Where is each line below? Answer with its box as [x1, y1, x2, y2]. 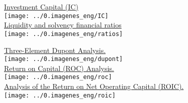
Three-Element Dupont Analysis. [4, 44, 106, 55]
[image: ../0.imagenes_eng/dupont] [4, 55, 123, 63]
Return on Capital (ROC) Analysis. [4, 62, 114, 73]
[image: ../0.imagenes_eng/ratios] [4, 30, 123, 37]
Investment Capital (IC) [4, 1, 78, 11]
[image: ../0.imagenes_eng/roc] [4, 73, 112, 81]
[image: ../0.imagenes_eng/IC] [4, 12, 109, 19]
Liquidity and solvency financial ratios [4, 19, 122, 30]
